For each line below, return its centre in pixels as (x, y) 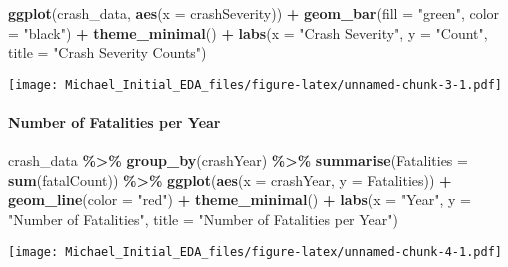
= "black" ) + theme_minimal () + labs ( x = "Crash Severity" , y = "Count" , (248, 32)
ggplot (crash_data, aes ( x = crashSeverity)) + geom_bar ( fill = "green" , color (254, 13)
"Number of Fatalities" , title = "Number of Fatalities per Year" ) (203, 219)
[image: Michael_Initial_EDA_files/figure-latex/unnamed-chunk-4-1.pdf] (255, 251)
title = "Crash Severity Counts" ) (107, 52)
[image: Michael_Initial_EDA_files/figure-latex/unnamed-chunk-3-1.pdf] (255, 84)
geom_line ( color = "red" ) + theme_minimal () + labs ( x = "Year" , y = (239, 199)
